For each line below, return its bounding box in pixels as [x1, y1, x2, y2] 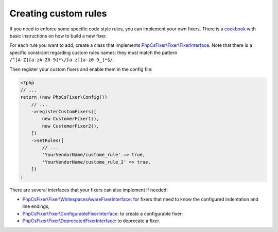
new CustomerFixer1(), [42, 116, 100, 122]
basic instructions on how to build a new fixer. [9, 32, 107, 39]
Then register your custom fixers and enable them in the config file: [9, 66, 153, 72]
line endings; [22, 203, 50, 209]
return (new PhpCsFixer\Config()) [20, 94, 108, 100]
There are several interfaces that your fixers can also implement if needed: [9, 187, 168, 193]
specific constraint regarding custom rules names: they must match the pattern [9, 49, 178, 56]
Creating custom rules [9, 8, 107, 19]
